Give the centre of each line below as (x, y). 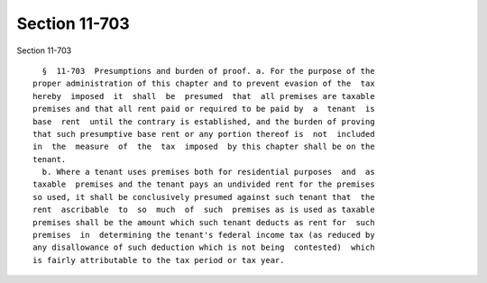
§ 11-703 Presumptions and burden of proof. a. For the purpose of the (208, 71)
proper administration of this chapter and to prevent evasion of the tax (204, 84)
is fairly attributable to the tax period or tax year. (159, 260)
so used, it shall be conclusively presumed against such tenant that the (204, 197)
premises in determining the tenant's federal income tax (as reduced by (204, 235)
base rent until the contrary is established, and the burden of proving (204, 121)
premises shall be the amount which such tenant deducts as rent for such (204, 222)
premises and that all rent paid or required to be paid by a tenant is (204, 109)
